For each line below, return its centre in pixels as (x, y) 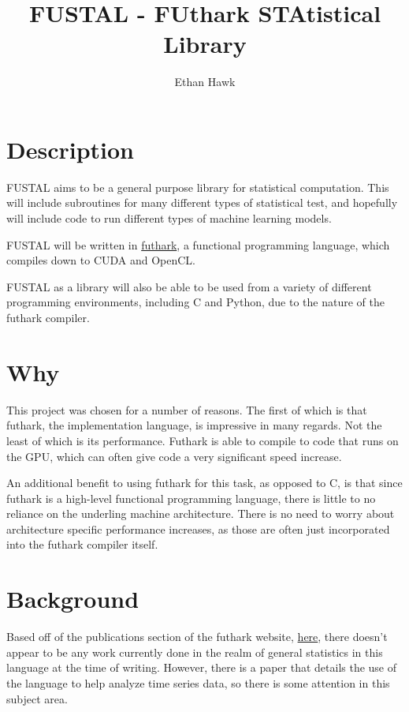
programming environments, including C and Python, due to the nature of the (195, 302)
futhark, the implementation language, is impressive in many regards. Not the (194, 425)
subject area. (37, 698)
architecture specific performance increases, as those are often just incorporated (198, 528)
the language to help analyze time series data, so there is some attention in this (198, 682)
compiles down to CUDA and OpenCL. (101, 260)
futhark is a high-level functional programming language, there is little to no (191, 498)
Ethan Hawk (205, 82)
